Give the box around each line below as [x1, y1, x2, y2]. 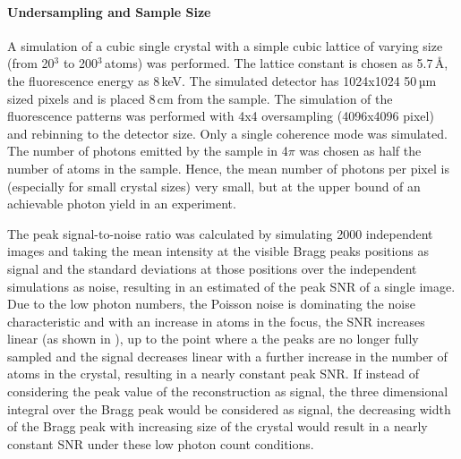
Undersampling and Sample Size [7, 2, 211, 21]
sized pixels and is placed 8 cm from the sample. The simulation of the [7, 89, 393, 107]
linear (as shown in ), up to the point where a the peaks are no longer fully [7, 329, 419, 348]
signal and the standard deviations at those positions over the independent [7, 259, 417, 277]
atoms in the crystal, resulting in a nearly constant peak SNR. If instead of [7, 364, 419, 383]
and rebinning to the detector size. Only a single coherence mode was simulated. [7, 123, 448, 142]
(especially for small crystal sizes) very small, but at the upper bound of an [7, 176, 421, 195]
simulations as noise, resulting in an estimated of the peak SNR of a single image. [7, 276, 456, 295]
